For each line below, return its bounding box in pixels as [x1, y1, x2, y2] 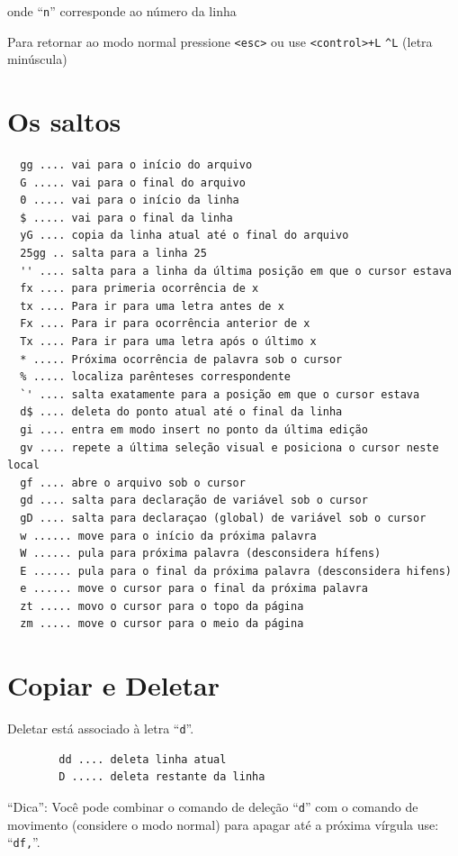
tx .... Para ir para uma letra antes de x [20, 299, 284, 313]
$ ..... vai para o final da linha [20, 211, 233, 224]
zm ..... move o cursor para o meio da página [20, 617, 304, 631]
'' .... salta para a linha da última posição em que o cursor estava [20, 264, 452, 278]
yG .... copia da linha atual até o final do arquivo [20, 229, 349, 242]
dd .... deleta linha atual [58, 752, 227, 766]
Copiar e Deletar [7, 667, 220, 704]
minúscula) [7, 50, 67, 68]
